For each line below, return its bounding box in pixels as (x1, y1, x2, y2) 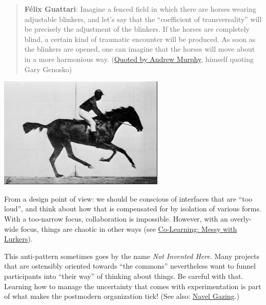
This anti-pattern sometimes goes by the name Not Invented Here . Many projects (4, 250, 260, 261)
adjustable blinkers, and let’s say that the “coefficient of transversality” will (24, 13, 262, 24)
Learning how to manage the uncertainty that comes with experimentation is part (4, 280, 261, 291)
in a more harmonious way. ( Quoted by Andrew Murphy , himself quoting (24, 53, 254, 64)
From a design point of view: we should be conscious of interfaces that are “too (4, 193, 253, 204)
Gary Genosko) (24, 63, 72, 74)
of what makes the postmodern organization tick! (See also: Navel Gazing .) (4, 291, 239, 301)
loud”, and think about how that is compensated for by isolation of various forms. (4, 203, 261, 214)
